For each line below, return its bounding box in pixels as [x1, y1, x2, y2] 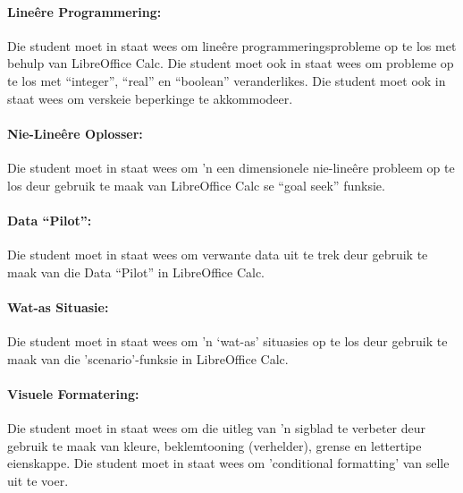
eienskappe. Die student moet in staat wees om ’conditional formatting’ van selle [7, 454, 450, 472]
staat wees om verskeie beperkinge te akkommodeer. [7, 89, 293, 107]
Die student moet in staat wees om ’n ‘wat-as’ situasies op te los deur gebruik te [7, 331, 448, 350]
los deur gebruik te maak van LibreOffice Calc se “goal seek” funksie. [7, 175, 385, 194]
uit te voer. [7, 471, 69, 489]
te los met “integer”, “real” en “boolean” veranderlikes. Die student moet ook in [7, 71, 446, 89]
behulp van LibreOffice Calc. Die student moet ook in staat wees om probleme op [7, 54, 454, 72]
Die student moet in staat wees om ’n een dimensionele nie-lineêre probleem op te [7, 157, 455, 176]
